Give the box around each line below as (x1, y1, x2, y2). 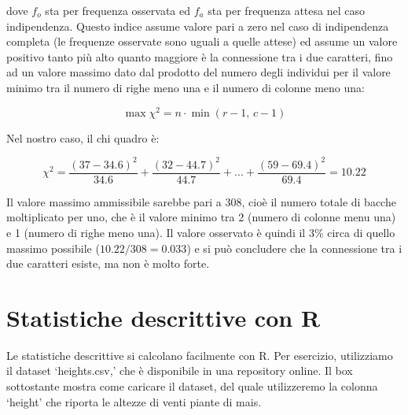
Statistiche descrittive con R (6, 301, 321, 333)
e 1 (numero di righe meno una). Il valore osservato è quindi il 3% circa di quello (6, 224, 395, 240)
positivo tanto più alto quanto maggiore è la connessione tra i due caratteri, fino (6, 48, 393, 65)
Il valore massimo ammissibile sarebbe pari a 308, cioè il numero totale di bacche (6, 193, 396, 209)
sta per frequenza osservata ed (45, 2, 191, 18)
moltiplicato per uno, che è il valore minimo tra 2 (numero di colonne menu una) (6, 209, 396, 225)
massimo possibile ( (6, 239, 100, 256)
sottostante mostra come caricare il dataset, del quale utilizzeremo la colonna (6, 378, 378, 395)
